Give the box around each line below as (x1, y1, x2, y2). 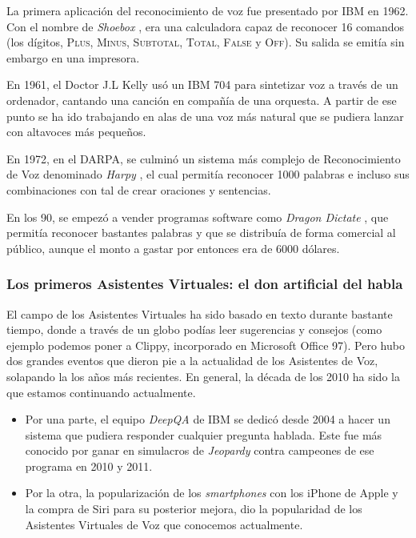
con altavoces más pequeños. (6, 123, 146, 140)
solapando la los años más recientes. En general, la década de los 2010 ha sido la (6, 367, 400, 384)
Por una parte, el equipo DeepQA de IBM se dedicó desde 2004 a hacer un (25, 411, 390, 428)
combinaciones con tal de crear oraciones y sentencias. (6, 181, 271, 198)
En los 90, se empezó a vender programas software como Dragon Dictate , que (6, 208, 389, 225)
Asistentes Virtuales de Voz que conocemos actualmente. (25, 516, 303, 532)
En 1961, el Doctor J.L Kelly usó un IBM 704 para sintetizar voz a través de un (6, 76, 398, 93)
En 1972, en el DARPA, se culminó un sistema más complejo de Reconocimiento (6, 150, 401, 167)
